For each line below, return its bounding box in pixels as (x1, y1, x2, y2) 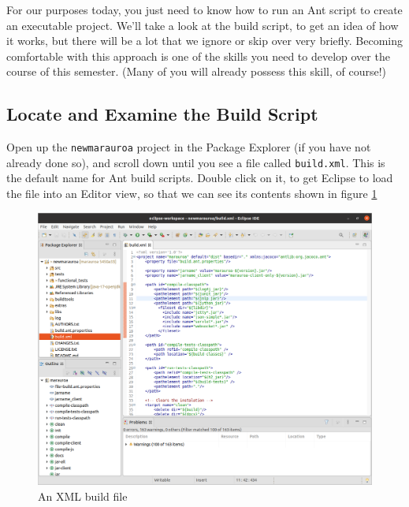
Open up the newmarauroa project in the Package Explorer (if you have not (6, 139, 371, 155)
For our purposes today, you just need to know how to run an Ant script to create (6, 2, 403, 17)
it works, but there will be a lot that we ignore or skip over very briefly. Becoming (6, 32, 403, 49)
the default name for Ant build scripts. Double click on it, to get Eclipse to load (6, 170, 393, 186)
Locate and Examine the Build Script (6, 102, 318, 126)
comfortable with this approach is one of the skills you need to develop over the (6, 47, 390, 64)
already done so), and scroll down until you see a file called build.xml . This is (6, 154, 385, 170)
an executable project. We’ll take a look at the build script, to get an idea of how (6, 17, 399, 33)
